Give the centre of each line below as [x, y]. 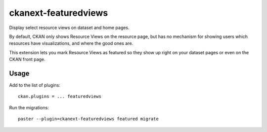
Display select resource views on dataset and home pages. [69, 28]
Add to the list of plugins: [35, 85]
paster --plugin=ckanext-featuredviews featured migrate [89, 119]
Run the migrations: [29, 107]
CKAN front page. [27, 60]
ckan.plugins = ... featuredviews [60, 97]
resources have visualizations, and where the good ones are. [71, 43]
